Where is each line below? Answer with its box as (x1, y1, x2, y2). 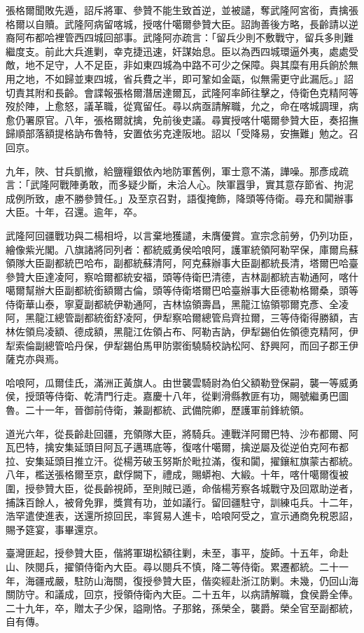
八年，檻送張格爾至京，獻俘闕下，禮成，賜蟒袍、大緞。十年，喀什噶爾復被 (6, 467, 349, 482)
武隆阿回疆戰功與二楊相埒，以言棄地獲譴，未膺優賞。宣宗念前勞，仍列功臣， (6, 228, 358, 242)
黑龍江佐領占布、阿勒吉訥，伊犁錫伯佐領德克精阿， (113, 324, 349, 339)
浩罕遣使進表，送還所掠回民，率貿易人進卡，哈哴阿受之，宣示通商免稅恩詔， (6, 508, 358, 523)
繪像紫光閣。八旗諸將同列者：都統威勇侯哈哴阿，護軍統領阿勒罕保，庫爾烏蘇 (6, 242, 358, 256)
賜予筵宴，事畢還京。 (6, 522, 104, 536)
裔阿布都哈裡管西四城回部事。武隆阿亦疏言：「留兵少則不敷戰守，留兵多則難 (6, 30, 353, 45)
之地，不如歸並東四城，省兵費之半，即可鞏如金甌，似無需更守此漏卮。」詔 (15, 71, 353, 85)
